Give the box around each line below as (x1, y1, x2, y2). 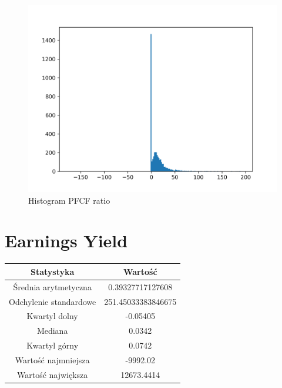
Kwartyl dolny (26, 310, 78, 322)
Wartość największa (16, 368, 88, 380)
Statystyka (30, 265, 75, 277)
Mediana (36, 324, 68, 337)
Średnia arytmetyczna (13, 280, 92, 293)
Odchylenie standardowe (9, 295, 96, 307)
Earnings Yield (5, 228, 128, 253)
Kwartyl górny (26, 339, 79, 351)
